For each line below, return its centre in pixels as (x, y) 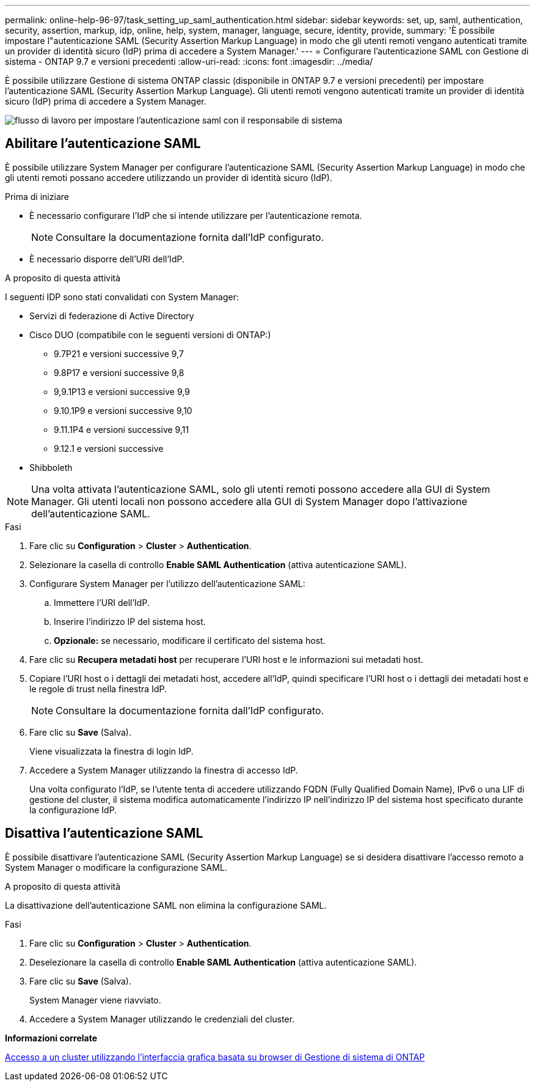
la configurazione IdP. (73, 810)
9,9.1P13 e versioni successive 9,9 (122, 391)
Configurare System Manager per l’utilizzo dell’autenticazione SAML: (167, 583)
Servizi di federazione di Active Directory (112, 316)
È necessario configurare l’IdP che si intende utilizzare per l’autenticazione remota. (196, 215)
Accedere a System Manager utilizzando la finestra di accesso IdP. (164, 770)
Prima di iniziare (37, 196)
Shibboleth (51, 467)
